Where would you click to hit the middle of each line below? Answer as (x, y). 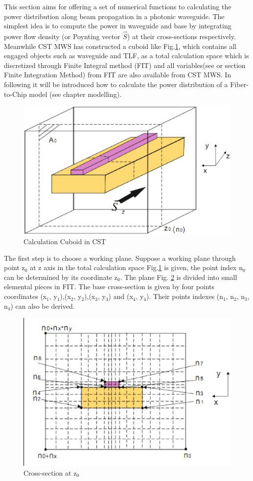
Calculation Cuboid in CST (65, 241)
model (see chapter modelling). (75, 94)
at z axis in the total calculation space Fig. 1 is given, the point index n (136, 267)
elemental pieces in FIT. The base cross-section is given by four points (109, 286)
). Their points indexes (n (185, 296)
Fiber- (239, 84)
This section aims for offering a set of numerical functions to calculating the (118, 6)
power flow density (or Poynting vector (62, 36)
